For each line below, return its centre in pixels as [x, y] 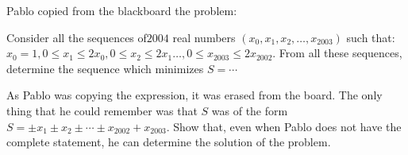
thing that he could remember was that [102, 110]
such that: [371, 37]
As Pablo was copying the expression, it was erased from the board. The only [194, 95]
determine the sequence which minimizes [105, 68]
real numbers [204, 37]
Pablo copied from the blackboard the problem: [122, 10]
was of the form [250, 110]
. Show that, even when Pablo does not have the [284, 126]
